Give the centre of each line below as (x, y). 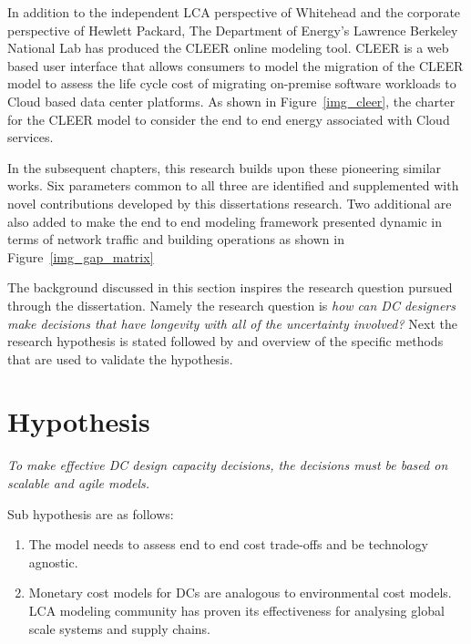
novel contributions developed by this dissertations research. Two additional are (230, 203)
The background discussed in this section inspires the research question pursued (230, 287)
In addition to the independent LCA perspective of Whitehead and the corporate (234, 12)
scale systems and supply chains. (119, 628)
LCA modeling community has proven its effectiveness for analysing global (236, 610)
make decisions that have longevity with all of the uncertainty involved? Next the (232, 323)
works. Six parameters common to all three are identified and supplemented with (233, 185)
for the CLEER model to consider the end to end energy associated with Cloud (229, 119)
